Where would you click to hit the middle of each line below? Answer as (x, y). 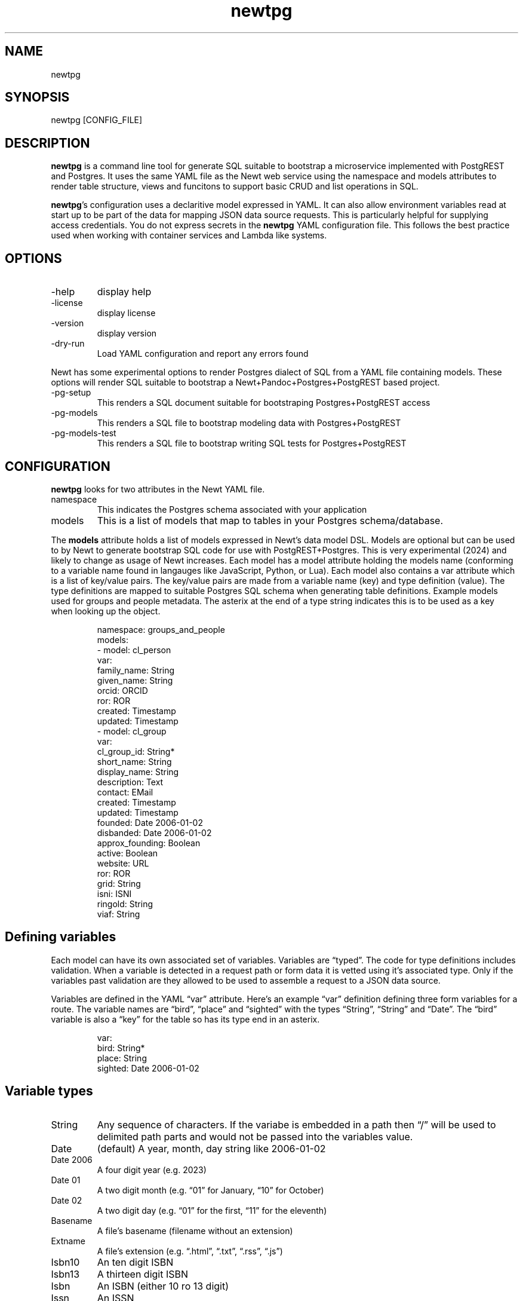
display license (126, 313)
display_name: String (138, 772)
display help (124, 292)
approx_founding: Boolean (149, 843)
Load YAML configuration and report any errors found (203, 354)
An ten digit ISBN (135, 1262)
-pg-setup (71, 393)
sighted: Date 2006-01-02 (148, 1068)
